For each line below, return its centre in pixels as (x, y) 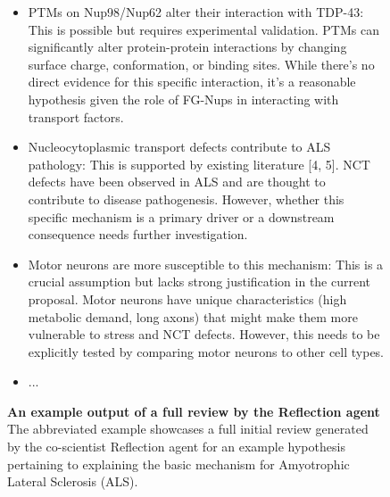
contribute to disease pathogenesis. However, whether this (186, 199)
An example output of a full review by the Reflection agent (194, 411)
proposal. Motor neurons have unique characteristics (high (187, 298)
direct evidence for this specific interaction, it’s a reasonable (192, 82)
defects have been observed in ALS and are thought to (177, 182)
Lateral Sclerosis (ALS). (73, 481)
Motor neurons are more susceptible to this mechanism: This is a (206, 264)
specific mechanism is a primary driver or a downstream (181, 216)
